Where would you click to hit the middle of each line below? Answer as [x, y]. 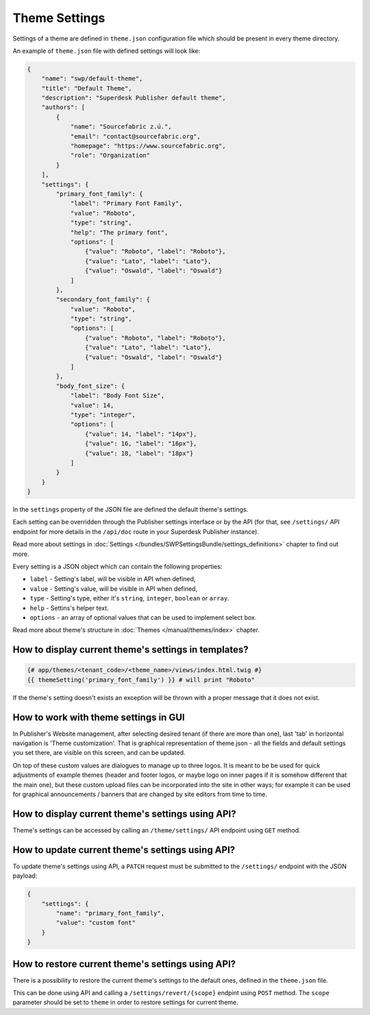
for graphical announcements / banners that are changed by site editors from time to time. [140, 794]
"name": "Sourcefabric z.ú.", [121, 127]
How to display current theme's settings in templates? [131, 650]
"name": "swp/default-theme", [92, 79]
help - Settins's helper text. [69, 608]
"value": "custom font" [96, 923]
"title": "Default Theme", [87, 88]
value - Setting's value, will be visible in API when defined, [114, 588]
